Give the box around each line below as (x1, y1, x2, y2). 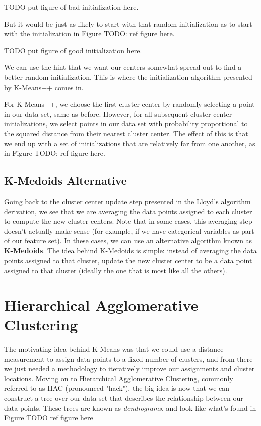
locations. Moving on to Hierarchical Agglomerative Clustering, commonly (4, 373, 233, 383)
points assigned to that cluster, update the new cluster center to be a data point (4, 255, 252, 266)
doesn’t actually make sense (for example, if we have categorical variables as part (4, 225, 254, 236)
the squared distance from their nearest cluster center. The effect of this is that (4, 128, 248, 138)
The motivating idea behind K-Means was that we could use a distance (4, 343, 224, 354)
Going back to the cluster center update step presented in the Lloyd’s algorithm (4, 196, 251, 206)
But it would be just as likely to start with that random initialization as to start (4, 18, 252, 29)
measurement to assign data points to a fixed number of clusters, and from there (4, 353, 253, 364)
